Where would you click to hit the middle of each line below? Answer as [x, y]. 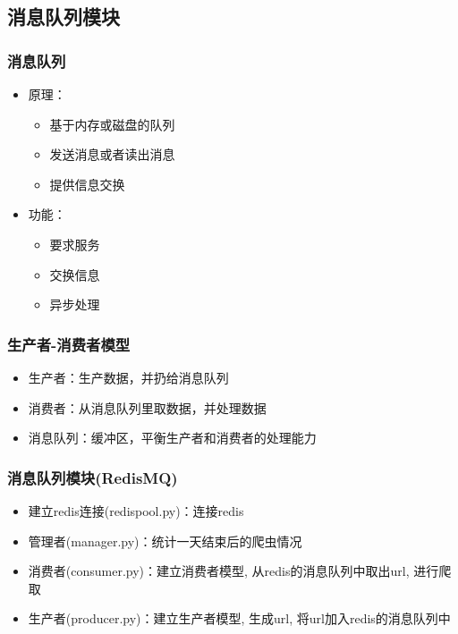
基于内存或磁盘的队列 [112, 124]
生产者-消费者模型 [69, 344]
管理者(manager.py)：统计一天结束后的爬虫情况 [165, 541]
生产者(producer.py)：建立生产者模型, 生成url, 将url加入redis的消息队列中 [239, 618]
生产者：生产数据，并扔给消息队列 [128, 377]
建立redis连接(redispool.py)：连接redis [136, 510]
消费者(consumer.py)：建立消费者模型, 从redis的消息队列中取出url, [219, 571]
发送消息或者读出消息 [112, 154]
